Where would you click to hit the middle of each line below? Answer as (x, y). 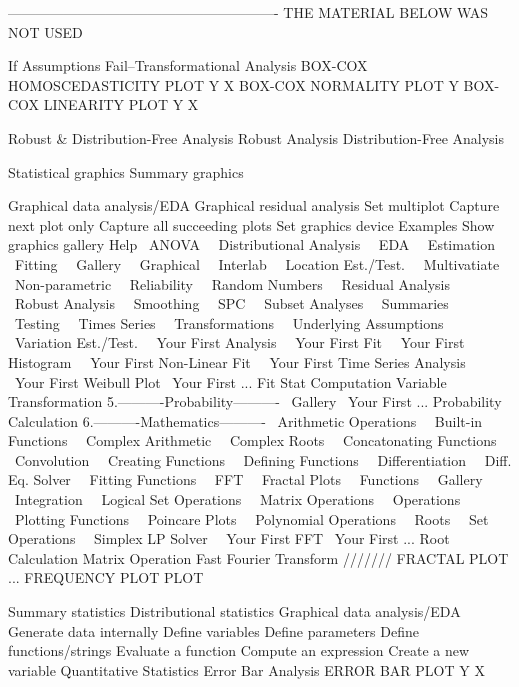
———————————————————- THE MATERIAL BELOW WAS (248, 12)
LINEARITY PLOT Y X (121, 104)
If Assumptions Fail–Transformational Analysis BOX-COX (188, 65)
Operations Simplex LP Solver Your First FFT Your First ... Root (229, 538)
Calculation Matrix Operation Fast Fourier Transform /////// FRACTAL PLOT (258, 557)
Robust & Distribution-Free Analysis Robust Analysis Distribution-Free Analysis (256, 137)
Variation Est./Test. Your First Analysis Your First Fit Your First (239, 342)
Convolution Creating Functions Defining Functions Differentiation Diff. (263, 459)
